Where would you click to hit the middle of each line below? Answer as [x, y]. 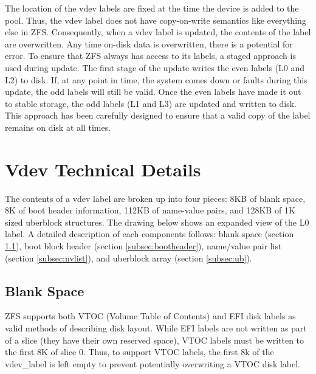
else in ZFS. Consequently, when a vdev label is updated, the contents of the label [158, 32]
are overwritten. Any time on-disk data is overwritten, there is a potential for [149, 43]
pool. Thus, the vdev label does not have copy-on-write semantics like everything [156, 20]
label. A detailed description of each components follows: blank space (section [149, 234]
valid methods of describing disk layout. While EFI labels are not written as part [156, 328]
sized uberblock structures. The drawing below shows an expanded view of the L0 [157, 222]
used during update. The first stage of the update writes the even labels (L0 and [155, 67]
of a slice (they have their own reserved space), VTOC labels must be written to [155, 340]
